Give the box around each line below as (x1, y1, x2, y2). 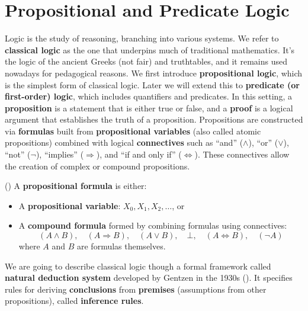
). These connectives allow (194, 148, 290, 161)
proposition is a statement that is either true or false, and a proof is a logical (5, 101, 293, 114)
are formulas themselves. (76, 240, 166, 252)
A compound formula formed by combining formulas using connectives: (18, 219, 287, 232)
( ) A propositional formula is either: (5, 179, 147, 192)
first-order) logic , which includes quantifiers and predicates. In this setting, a (5, 90, 292, 102)
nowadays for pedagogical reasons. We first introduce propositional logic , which (5, 66, 303, 79)
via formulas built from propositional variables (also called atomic (5, 124, 261, 137)
